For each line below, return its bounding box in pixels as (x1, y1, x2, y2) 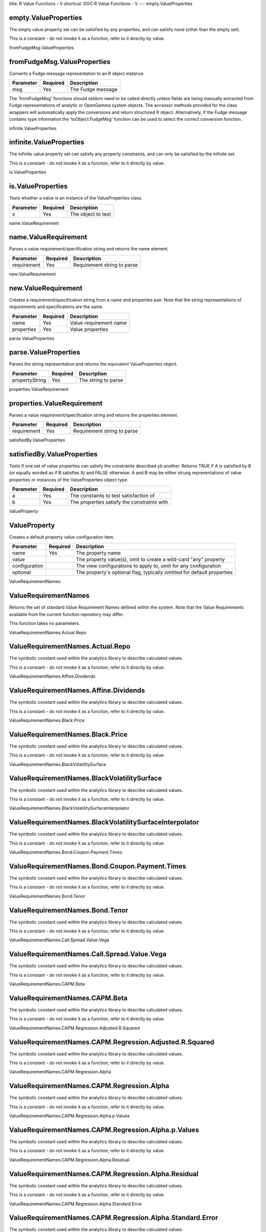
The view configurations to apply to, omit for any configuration (76, 562, 221, 569)
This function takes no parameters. (9, 620, 80, 626)
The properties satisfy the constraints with (69, 499, 168, 506)
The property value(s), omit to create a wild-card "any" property (76, 556, 225, 563)
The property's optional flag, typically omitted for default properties (76, 569, 233, 576)
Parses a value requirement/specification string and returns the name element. (9, 246, 169, 252)
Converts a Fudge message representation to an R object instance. (9, 70, 145, 76)
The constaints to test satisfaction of (69, 492, 155, 499)
